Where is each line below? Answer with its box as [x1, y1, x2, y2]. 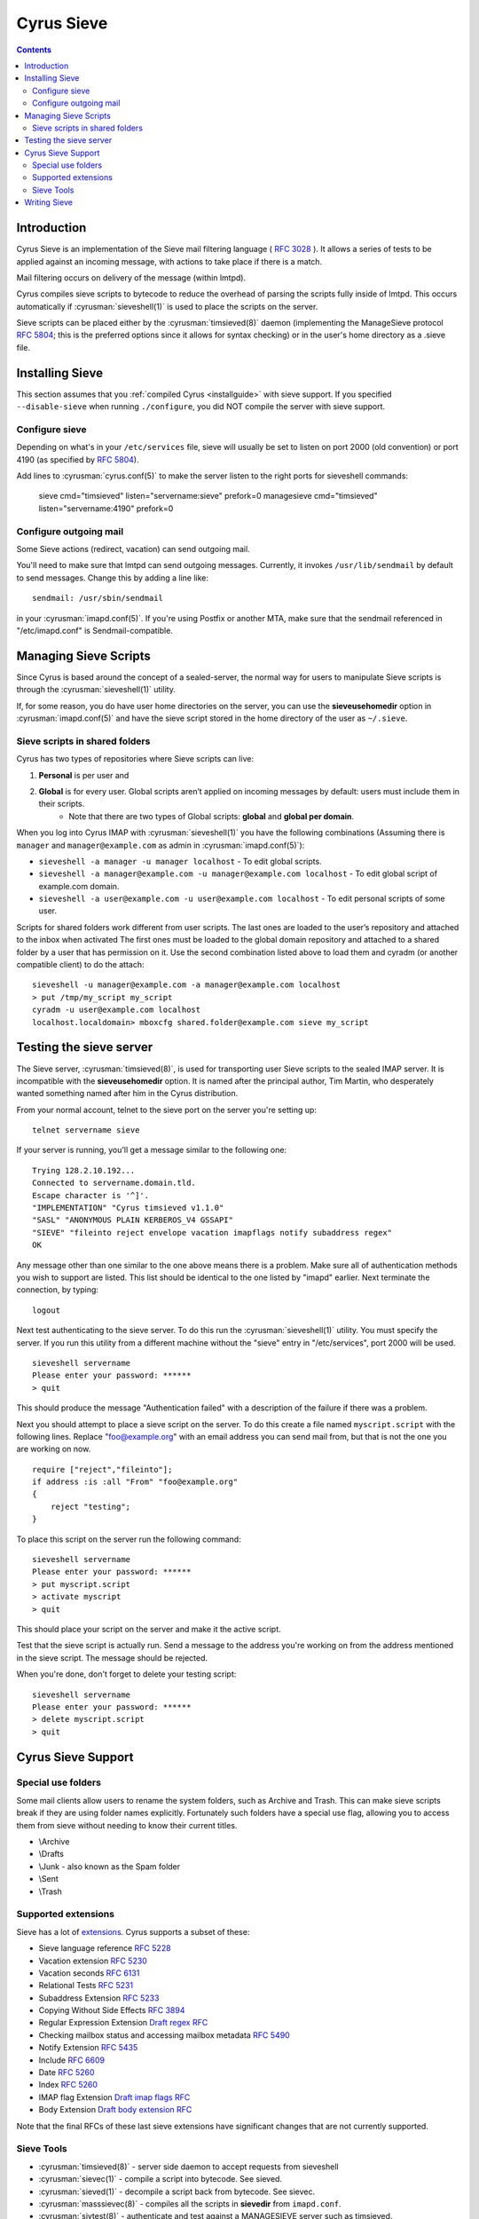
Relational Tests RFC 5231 [38, 1980, 133, 1991]
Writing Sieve [24, 197, 73, 208]
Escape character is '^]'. [32, 1190, 150, 1200]
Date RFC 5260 [38, 2067, 95, 2078]
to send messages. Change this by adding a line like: [16, 573, 208, 583]
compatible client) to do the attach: [16, 959, 145, 970]
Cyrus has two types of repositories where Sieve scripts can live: [16, 754, 255, 764]
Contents [16, 44, 52, 55]
